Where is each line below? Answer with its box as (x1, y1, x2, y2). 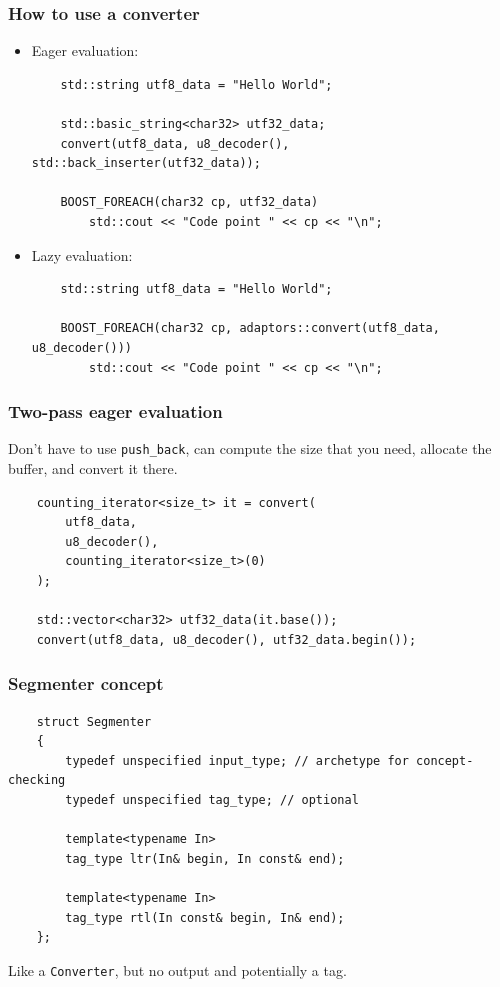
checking (8, 773, 66, 788)
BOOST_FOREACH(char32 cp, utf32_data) (60, 195, 319, 210)
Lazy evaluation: (31, 244, 133, 265)
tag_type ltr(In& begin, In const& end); (65, 851, 345, 866)
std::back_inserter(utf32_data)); (31, 156, 261, 171)
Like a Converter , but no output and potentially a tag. (8, 959, 347, 980)
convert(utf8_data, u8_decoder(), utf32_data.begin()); (36, 632, 417, 647)
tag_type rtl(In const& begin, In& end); (65, 910, 345, 925)
